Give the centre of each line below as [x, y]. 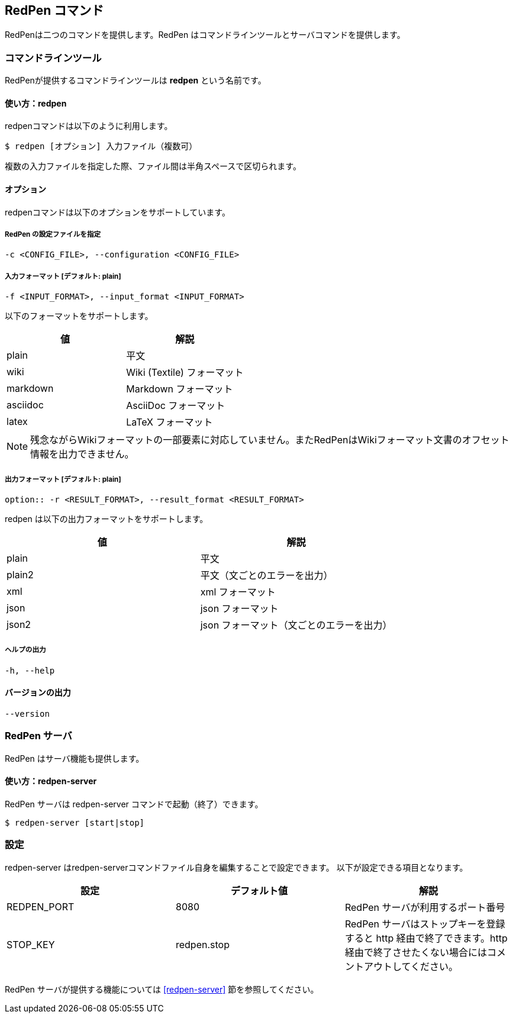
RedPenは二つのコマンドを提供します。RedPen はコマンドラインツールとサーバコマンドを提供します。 [205, 35]
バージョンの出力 [38, 692]
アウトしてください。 [411, 966]
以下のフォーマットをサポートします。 [79, 316]
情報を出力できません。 [82, 454]
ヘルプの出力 [25, 650]
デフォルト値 [259, 890]
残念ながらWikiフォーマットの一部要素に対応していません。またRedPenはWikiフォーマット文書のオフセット [270, 440]
